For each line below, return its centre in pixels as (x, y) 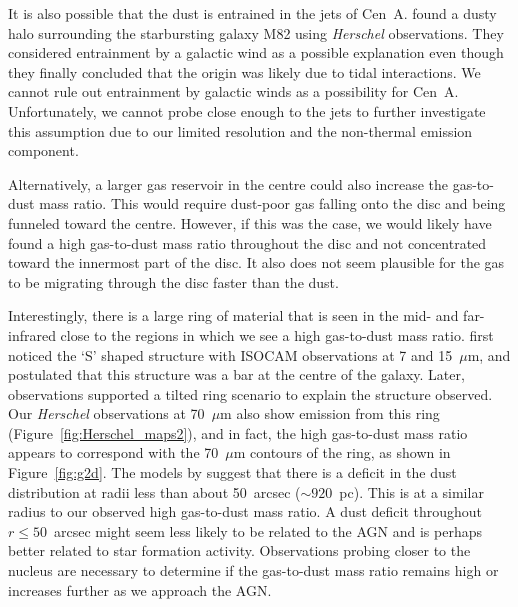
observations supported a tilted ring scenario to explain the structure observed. (250, 393)
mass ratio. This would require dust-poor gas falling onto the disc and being (272, 203)
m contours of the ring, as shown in (342, 452)
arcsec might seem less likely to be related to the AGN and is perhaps (267, 530)
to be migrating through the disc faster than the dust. (173, 281)
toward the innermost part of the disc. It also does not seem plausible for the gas (256, 262)
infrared (32, 334)
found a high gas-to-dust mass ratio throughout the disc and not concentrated (247, 242)
